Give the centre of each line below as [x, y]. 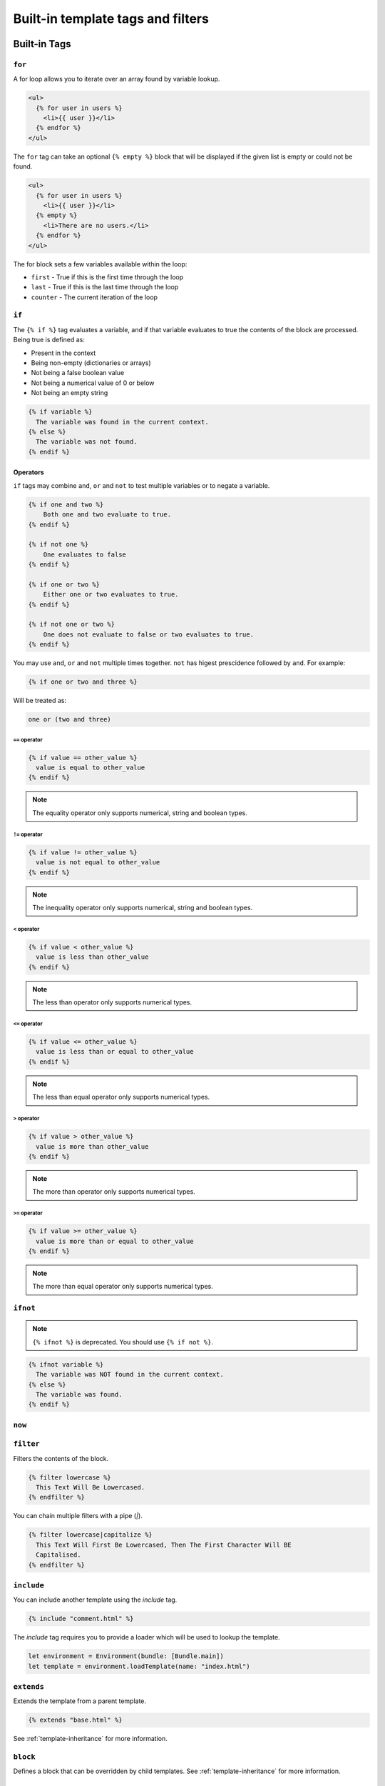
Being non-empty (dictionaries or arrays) [91, 363]
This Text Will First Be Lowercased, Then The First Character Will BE [164, 1545]
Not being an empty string [70, 393]
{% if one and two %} [66, 504]
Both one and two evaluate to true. [107, 515]
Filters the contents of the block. [61, 1458]
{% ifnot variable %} [66, 1364]
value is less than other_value [92, 957]
